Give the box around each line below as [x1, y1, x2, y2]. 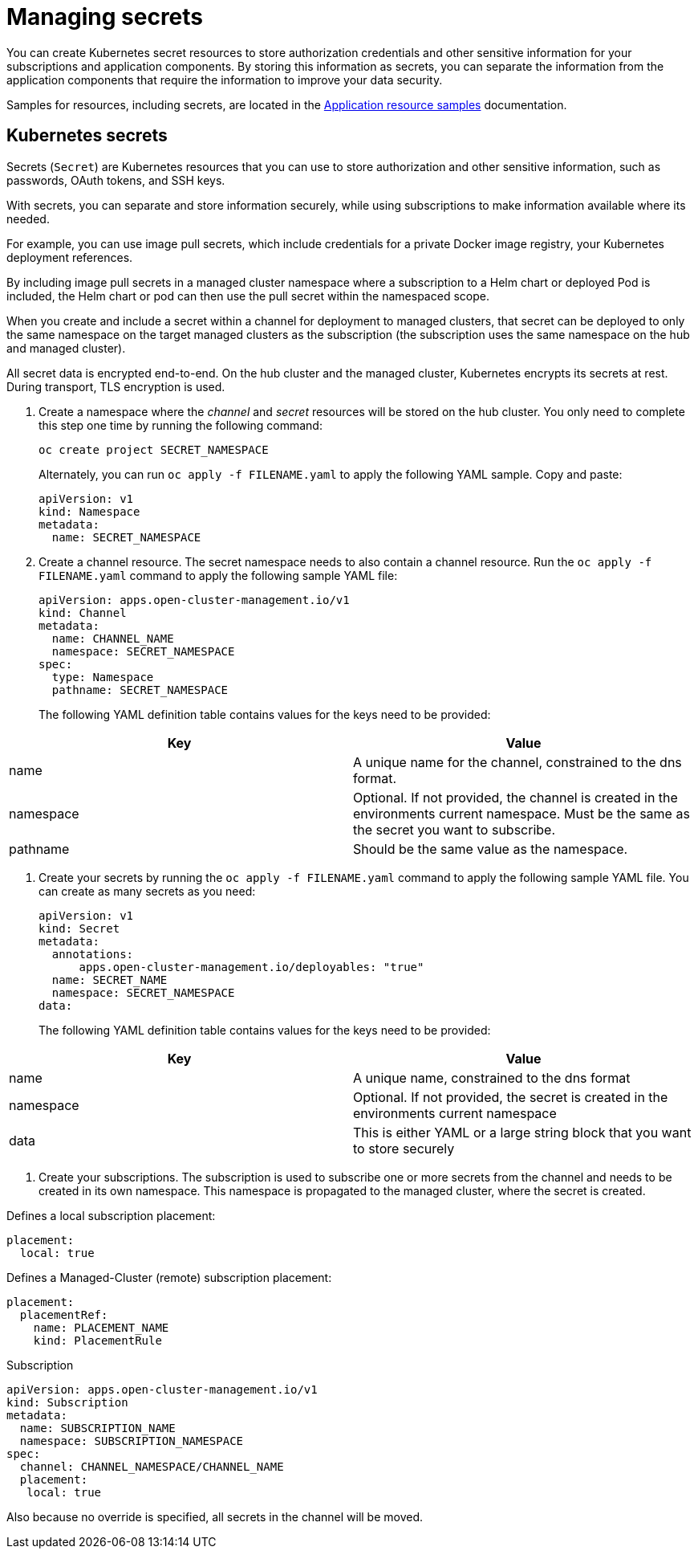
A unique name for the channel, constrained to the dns [353, 753, 682, 770]
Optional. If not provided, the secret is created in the [353, 1088, 668, 1105]
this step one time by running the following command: [39, 418, 323, 432]
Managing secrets [6, 3, 204, 31]
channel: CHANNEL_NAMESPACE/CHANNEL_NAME [19, 1459, 284, 1473]
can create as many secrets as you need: [39, 884, 256, 898]
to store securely [353, 1140, 455, 1157]
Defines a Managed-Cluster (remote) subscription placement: [6, 1270, 332, 1284]
